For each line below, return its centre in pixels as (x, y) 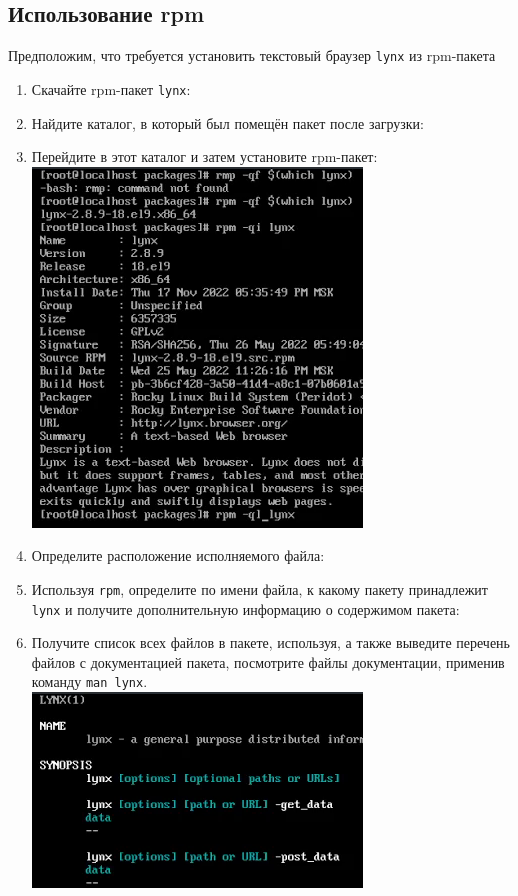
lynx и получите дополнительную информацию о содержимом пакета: (245, 608)
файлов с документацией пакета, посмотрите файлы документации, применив (268, 661)
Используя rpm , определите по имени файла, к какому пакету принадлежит (259, 588)
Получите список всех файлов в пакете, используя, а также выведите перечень (270, 642)
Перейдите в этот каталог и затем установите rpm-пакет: (204, 156)
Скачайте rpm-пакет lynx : (111, 88)
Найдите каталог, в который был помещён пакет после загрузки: (227, 122)
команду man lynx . (89, 681)
